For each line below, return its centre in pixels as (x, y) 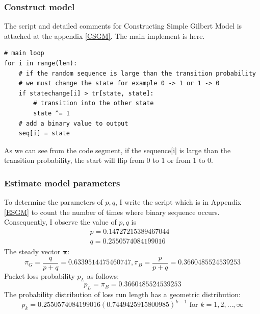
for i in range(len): (41, 63)
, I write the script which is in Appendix (178, 202)
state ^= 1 (51, 113)
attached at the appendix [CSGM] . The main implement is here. (105, 35)
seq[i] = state (44, 134)
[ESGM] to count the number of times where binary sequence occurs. (112, 212)
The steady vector (32, 251)
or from (179, 160)
